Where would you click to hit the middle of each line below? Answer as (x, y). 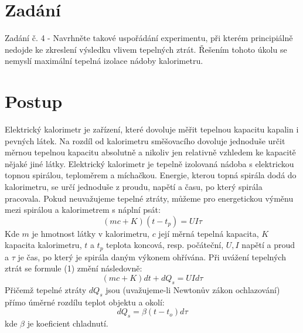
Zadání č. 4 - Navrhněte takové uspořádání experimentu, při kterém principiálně (149, 38)
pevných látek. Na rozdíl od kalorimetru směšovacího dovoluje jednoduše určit (145, 140)
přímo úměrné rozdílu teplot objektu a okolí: (85, 302)
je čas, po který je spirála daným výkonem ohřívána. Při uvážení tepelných (152, 256)
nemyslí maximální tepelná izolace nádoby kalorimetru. (104, 61)
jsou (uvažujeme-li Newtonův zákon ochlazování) (193, 289)
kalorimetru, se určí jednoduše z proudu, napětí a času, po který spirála (134, 186)
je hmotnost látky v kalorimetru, (91, 233)
